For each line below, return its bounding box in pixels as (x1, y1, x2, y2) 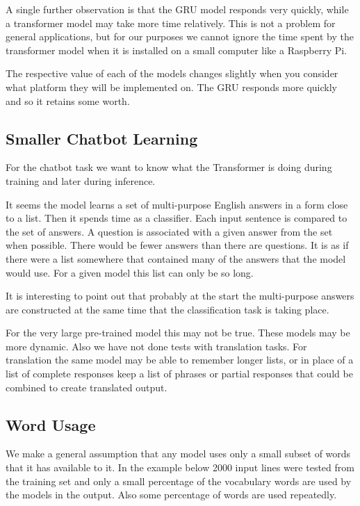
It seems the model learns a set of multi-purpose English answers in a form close (6, 197, 348, 211)
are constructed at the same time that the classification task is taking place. (6, 302, 329, 316)
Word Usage (6, 414, 96, 435)
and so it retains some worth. (6, 93, 130, 108)
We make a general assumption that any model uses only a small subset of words (6, 446, 351, 461)
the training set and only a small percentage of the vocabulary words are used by (6, 473, 352, 488)
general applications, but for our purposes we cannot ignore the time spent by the (6, 29, 354, 44)
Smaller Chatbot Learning (6, 127, 198, 149)
